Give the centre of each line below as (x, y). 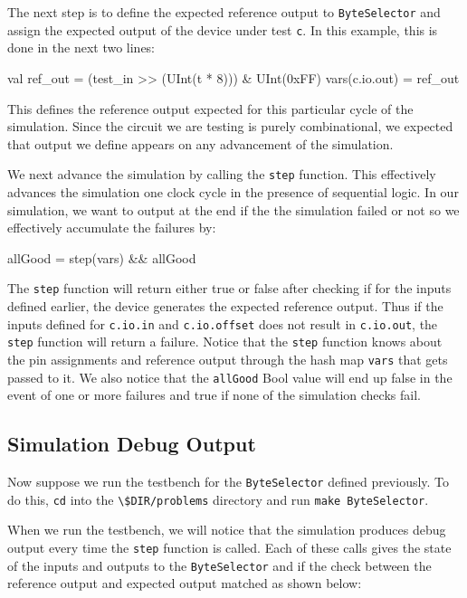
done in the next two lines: (81, 47)
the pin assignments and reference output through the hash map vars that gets (228, 359)
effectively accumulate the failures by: (112, 228)
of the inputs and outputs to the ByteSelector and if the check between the (219, 565)
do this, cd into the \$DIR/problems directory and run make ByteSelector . (218, 499)
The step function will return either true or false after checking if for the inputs (229, 288)
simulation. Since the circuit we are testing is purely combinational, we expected (230, 126)
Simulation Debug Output (132, 444)
